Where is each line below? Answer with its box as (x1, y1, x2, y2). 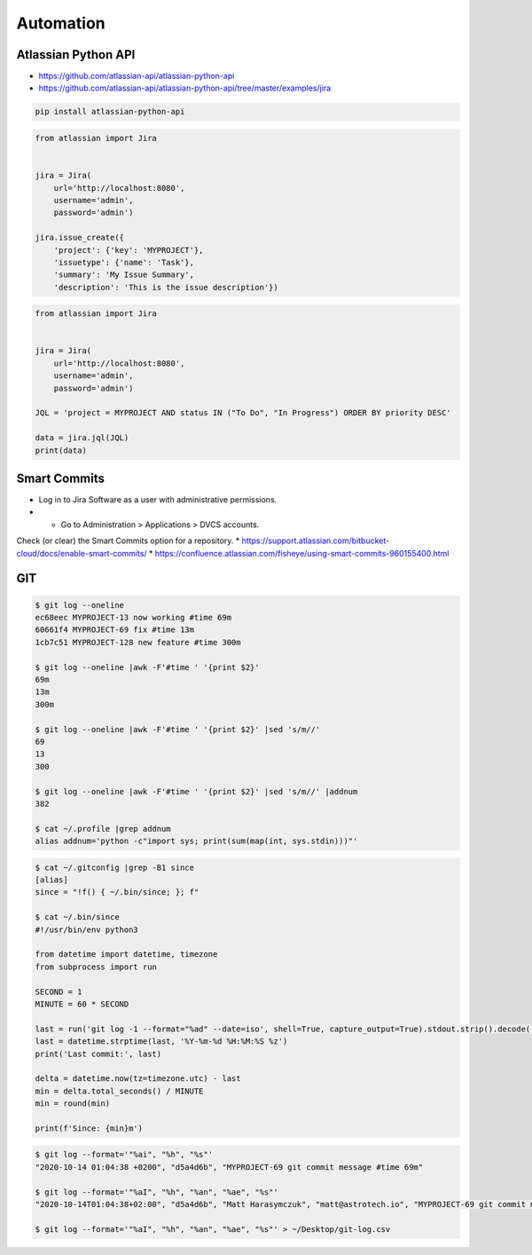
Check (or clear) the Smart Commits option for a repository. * (16, 535, 240, 546)
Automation (16, 13, 106, 33)
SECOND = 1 (35, 986, 82, 997)
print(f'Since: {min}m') (35, 1123, 144, 1133)
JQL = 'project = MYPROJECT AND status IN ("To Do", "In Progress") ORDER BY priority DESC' (35, 408, 451, 418)
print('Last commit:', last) (35, 1048, 162, 1059)
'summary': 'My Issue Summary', (53, 270, 195, 280)
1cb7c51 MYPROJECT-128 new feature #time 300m (35, 637, 241, 647)
